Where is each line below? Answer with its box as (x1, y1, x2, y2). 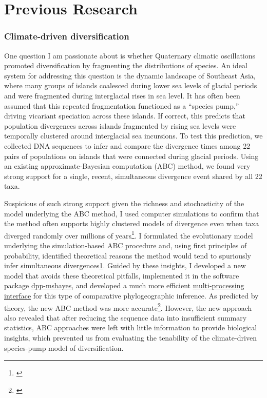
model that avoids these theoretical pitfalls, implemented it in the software (4, 270, 239, 281)
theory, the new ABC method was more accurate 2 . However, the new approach (4, 301, 252, 313)
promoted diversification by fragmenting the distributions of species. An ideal (4, 60, 247, 71)
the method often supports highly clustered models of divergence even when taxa (4, 218, 259, 229)
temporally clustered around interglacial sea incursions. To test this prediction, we (4, 130, 263, 141)
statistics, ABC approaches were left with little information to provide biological (4, 322, 257, 333)
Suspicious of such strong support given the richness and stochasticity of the (4, 197, 244, 208)
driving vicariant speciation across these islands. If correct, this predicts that (4, 110, 245, 121)
